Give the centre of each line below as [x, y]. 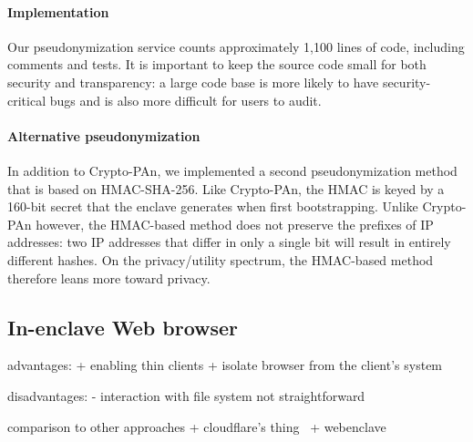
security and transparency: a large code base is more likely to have [193, 82]
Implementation [58, 11]
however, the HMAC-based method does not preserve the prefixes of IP [235, 224]
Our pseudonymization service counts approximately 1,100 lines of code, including [236, 46]
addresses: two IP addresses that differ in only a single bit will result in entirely [229, 242]
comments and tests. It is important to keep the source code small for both [217, 64]
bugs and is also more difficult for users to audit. [185, 100]
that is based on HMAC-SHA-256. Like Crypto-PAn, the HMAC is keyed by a [226, 188]
